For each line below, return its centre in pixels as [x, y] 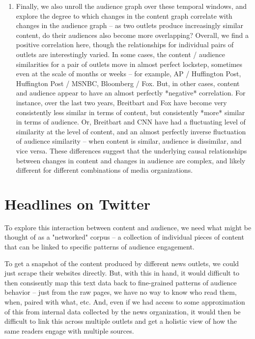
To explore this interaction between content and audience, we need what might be [128, 227]
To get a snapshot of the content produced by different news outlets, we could [122, 263]
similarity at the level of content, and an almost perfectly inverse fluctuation [131, 131]
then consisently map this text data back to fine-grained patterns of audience [121, 282]
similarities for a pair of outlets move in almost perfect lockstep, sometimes [129, 64]
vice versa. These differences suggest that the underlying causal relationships [131, 150]
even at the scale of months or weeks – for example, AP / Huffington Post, [128, 74]
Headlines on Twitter [78, 203]
